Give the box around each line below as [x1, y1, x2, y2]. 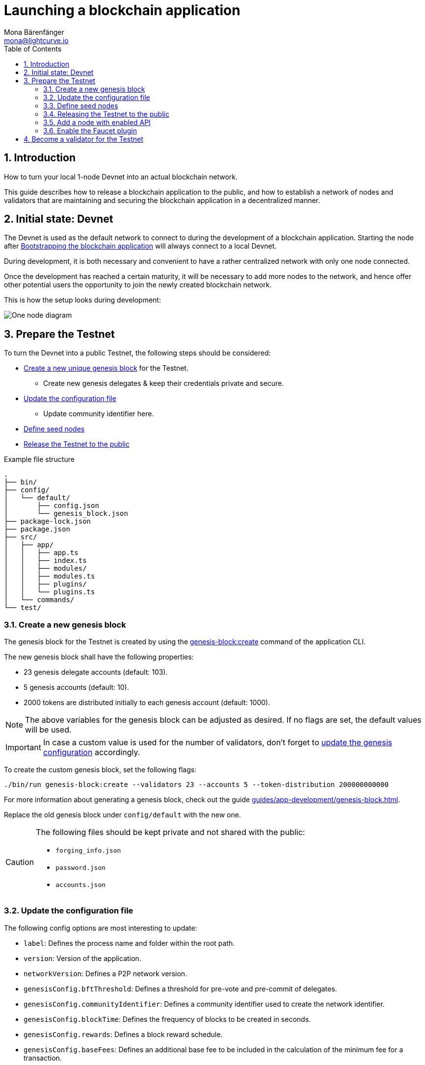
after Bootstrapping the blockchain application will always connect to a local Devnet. [4, 242, 277, 251]
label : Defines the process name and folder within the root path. [24, 938, 235, 947]
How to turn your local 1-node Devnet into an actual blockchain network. [4, 172, 238, 181]
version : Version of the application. [24, 954, 141, 963]
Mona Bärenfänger [4, 27, 64, 36]
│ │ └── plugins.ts [4, 588, 95, 596]
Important [5, 742, 41, 753]
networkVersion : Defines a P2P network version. [24, 969, 187, 978]
